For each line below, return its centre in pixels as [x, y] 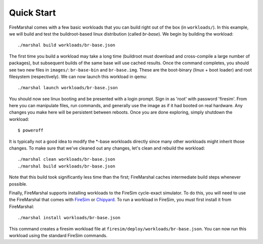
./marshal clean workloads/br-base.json [66, 159]
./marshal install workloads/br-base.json [69, 218]
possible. [18, 184]
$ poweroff [31, 131]
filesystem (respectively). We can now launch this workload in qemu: [78, 76]
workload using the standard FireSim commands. [58, 235]
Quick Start [32, 13]
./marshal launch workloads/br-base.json [68, 88]
